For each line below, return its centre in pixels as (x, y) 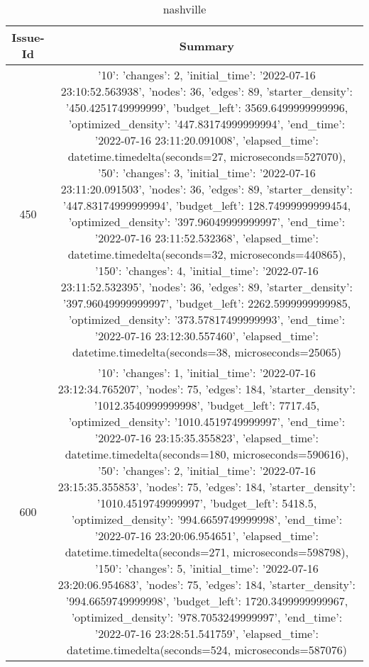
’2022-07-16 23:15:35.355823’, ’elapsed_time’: (206, 438)
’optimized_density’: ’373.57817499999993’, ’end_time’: (207, 319)
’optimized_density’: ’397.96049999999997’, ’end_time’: (207, 222)
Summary (207, 45)
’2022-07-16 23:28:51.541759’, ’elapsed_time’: (206, 633)
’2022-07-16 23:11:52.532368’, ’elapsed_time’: (206, 238)
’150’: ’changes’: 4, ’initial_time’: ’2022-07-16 (207, 270)
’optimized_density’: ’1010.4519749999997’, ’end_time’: (207, 421)
